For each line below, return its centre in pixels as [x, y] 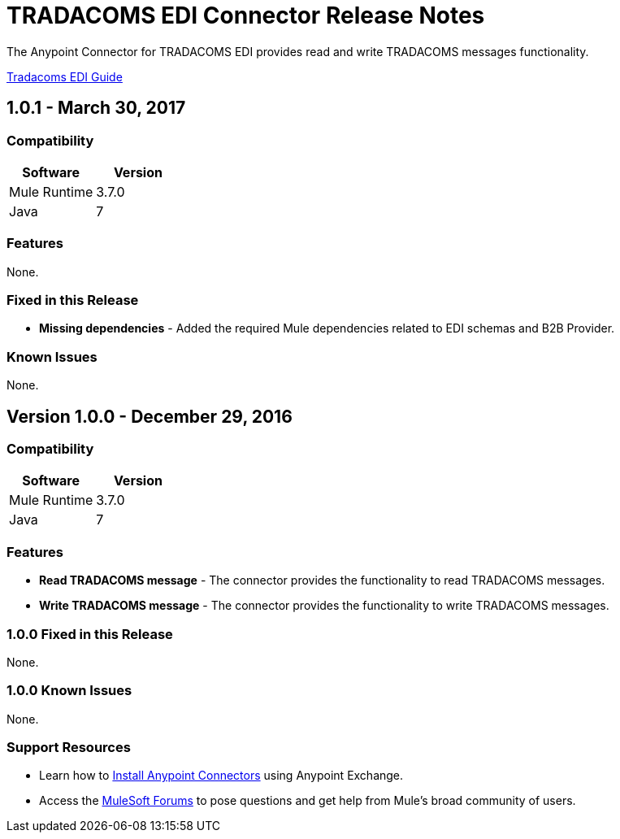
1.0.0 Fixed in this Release [90, 634]
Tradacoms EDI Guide [65, 76]
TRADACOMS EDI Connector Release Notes [246, 15]
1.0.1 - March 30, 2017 [96, 108]
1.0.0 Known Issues [69, 691]
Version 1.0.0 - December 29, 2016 [150, 416]
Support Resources [69, 748]
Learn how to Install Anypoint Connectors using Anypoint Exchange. [221, 776]
